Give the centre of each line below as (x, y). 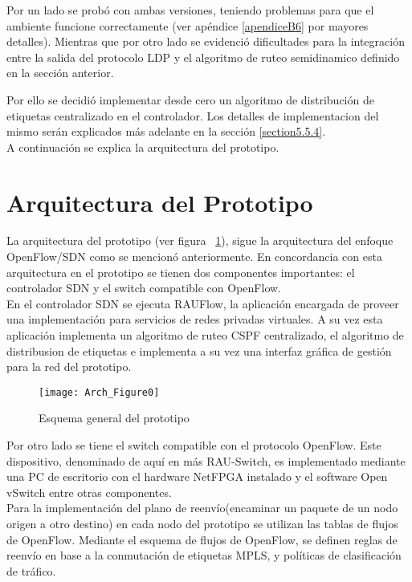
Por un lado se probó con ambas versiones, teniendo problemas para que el (190, 10)
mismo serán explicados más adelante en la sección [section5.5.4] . (166, 131)
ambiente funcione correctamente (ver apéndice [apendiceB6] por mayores (188, 25)
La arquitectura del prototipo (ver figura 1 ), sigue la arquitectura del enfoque (200, 240)
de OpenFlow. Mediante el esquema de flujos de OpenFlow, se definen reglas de (202, 539)
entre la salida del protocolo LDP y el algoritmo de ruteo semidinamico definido (203, 57)
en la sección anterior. (60, 73)
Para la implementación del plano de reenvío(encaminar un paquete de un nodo (202, 508)
